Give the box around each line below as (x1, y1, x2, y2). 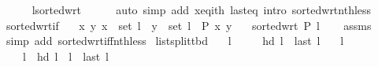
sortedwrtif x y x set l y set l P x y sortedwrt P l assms (6, 17, 372, 33)
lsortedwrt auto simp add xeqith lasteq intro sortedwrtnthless (31, 2, 372, 17)
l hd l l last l (22, 47, 109, 64)
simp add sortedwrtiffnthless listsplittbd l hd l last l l (6, 32, 344, 49)
